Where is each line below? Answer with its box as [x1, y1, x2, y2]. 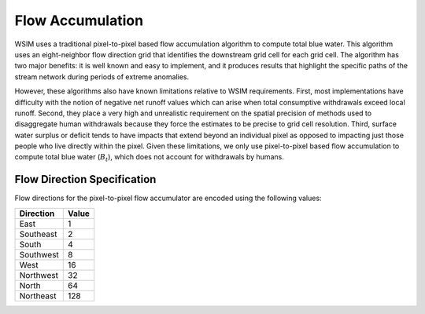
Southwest [19, 249, 59, 260]
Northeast [19, 290, 57, 301]
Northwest [19, 269, 59, 280]
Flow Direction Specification [14, 173, 157, 186]
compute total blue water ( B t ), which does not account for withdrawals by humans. [14, 152, 285, 164]
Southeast [19, 228, 57, 239]
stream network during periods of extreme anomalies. [14, 71, 190, 82]
